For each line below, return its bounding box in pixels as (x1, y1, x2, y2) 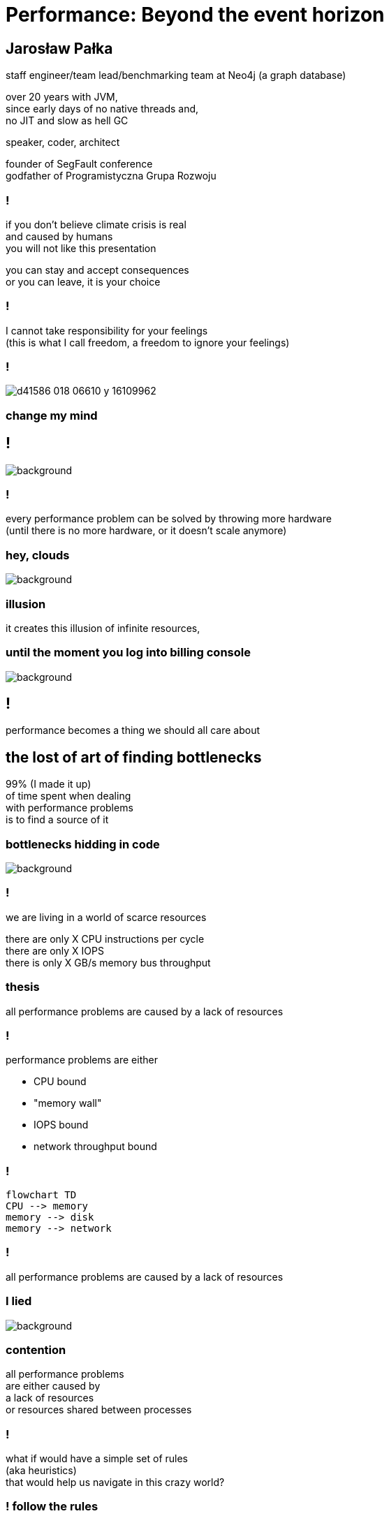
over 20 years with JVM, (6, 91, 118, 103)
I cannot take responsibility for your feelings (6, 324, 208, 337)
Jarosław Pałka (6, 39, 113, 57)
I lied (6, 1294, 32, 1309)
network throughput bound (34, 1140, 157, 1153)
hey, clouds (6, 547, 70, 562)
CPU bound (34, 1075, 87, 1088)
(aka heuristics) (6, 1464, 77, 1477)
